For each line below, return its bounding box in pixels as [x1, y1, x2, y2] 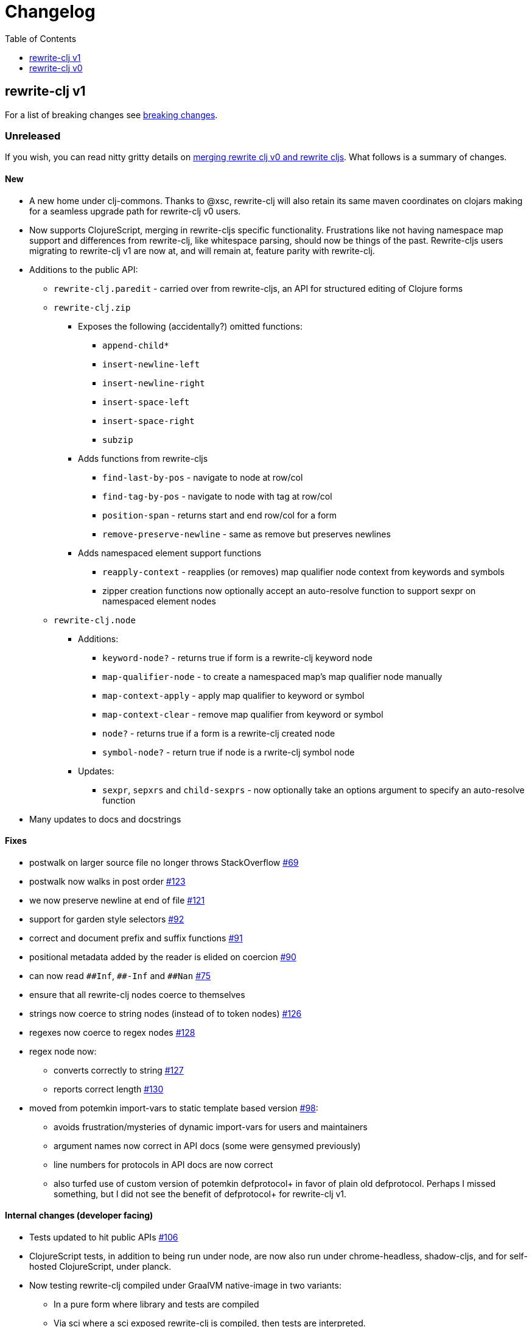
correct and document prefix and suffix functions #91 [29, 932, 243, 943]
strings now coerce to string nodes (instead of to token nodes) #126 [29, 1008, 302, 1019]
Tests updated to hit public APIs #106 [29, 1232, 178, 1242]
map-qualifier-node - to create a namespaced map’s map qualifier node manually [102, 671, 443, 682]
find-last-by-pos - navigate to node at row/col [102, 472, 303, 483]
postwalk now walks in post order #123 [29, 876, 186, 886]
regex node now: [29, 1046, 97, 1056]
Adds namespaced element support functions [78, 547, 262, 558]
